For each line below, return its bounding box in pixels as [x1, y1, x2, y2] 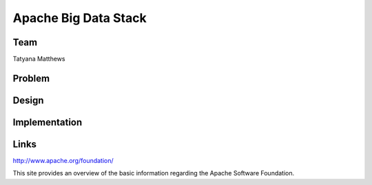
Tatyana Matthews [12, 55, 65, 63]
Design [12, 94, 44, 106]
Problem [12, 72, 50, 84]
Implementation [12, 116, 83, 128]
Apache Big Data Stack [12, 10, 147, 25]
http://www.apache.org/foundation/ [12, 157, 114, 165]
